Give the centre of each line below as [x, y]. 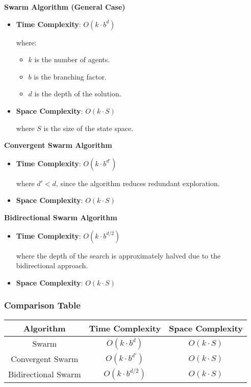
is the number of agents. [72, 59]
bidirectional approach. [52, 265]
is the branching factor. [70, 76]
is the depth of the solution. [78, 94]
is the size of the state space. [89, 128]
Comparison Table [42, 305]
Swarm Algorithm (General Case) [65, 7]
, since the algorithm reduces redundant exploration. [138, 183]
